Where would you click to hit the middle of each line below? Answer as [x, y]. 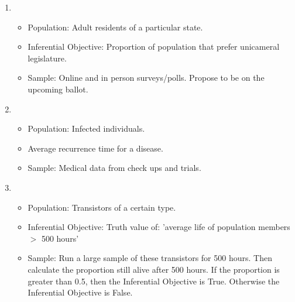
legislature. [47, 58]
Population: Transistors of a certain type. [102, 207]
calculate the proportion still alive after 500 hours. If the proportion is [154, 269]
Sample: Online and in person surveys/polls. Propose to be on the [146, 78]
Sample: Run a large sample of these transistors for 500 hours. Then [150, 258]
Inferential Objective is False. [80, 292]
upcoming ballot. [58, 89]
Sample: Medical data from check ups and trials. [114, 168]
